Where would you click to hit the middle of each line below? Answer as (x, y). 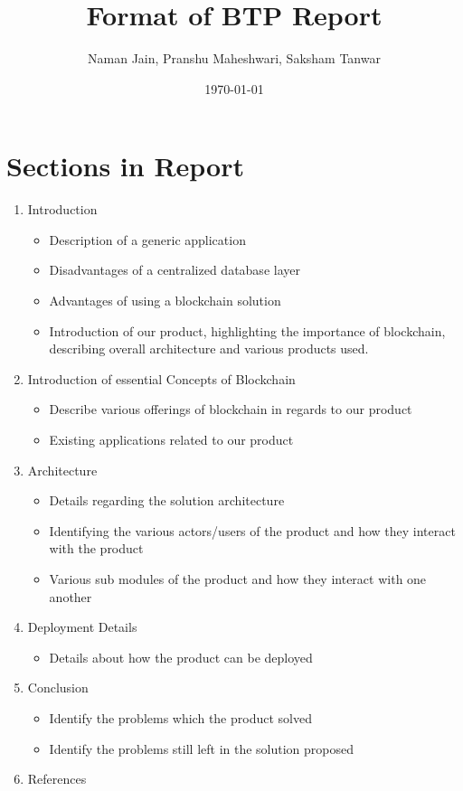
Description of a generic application (147, 239)
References (57, 779)
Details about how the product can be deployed (181, 657)
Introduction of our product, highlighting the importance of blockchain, (247, 330)
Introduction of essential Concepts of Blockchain (161, 378)
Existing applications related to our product (171, 439)
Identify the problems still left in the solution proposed (202, 748)
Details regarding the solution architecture (167, 500)
